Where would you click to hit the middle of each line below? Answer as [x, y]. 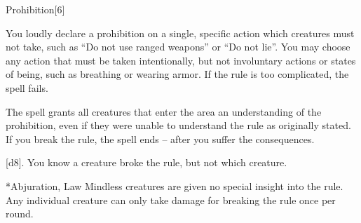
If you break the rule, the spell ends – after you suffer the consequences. [160, 138]
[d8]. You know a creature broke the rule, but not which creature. [147, 162]
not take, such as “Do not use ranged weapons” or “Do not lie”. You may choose [178, 47]
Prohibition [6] [35, 9]
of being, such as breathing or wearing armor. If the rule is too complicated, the [177, 74]
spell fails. [27, 87]
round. [20, 214]
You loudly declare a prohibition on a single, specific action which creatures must [180, 33]
